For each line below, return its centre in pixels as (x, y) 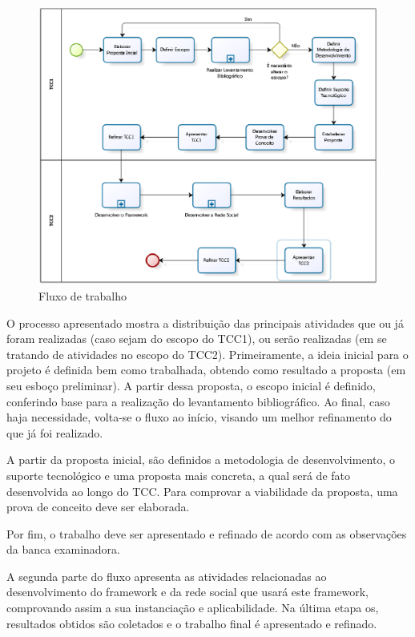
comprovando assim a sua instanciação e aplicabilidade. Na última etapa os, (193, 608)
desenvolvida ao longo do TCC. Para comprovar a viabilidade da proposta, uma (202, 491)
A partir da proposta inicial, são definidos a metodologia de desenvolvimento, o (201, 460)
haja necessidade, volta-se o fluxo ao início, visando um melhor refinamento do (199, 417)
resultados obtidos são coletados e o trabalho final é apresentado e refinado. (192, 623)
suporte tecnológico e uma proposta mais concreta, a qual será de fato (178, 475)
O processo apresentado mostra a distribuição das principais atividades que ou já (205, 323)
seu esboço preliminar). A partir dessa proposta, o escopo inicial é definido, (191, 385)
